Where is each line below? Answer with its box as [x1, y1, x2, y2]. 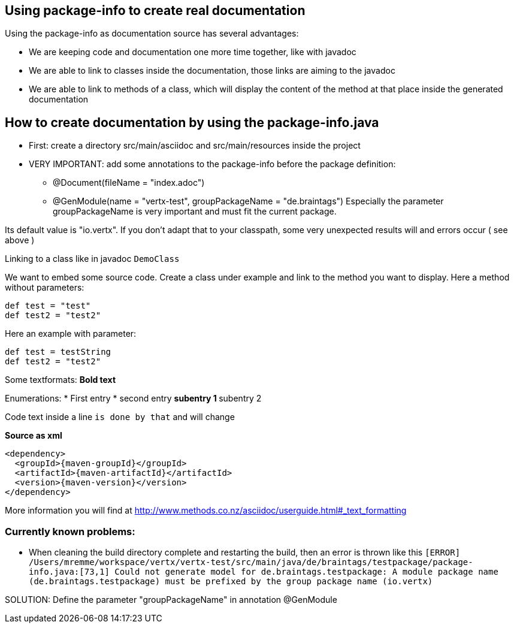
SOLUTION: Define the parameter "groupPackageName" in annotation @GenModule [5, 594, 337, 605]
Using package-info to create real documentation [5, 3, 306, 18]
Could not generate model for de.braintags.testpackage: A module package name [114, 567, 498, 577]
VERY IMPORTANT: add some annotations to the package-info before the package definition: [29, 159, 396, 170]
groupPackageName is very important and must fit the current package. [53, 206, 337, 217]
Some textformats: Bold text [5, 375, 116, 385]
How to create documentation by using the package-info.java [5, 114, 379, 130]
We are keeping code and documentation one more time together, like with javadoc [29, 47, 356, 58]
